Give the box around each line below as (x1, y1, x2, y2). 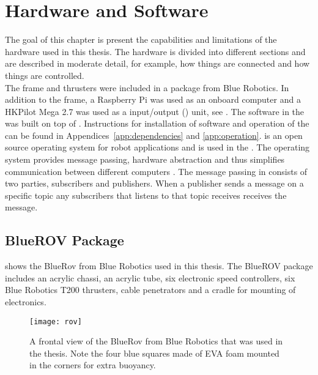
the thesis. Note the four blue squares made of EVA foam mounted (29, 346, 279, 359)
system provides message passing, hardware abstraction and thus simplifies (5, 153, 285, 166)
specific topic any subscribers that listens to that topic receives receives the (5, 188, 287, 201)
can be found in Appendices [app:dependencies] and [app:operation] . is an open (5, 128, 303, 141)
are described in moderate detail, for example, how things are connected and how (5, 57, 310, 70)
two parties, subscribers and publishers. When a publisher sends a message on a (5, 177, 304, 190)
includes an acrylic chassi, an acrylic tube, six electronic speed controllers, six (5, 271, 295, 284)
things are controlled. (5, 69, 84, 81)
